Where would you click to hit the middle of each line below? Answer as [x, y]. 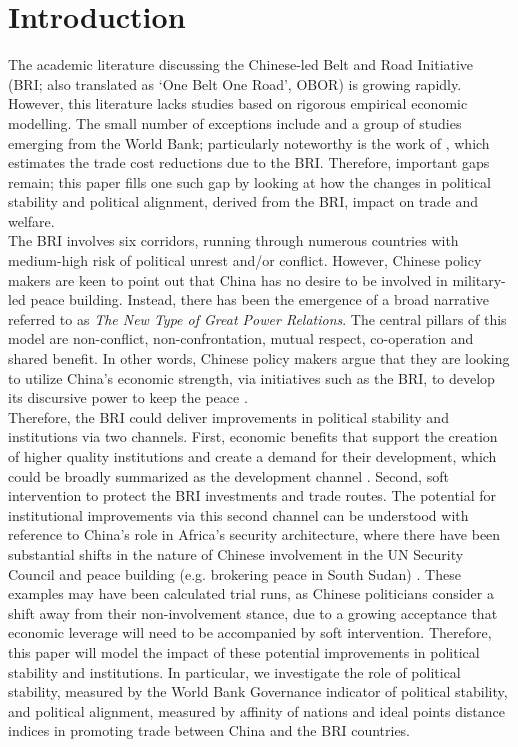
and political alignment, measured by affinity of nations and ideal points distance [256, 710]
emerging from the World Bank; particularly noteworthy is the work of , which [249, 142]
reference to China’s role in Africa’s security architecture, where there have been [254, 534]
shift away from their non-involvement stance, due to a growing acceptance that [253, 612]
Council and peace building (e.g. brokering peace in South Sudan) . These [234, 573]
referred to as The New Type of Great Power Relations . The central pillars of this [257, 318]
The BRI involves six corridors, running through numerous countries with [233, 240]
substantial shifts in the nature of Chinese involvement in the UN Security [236, 553]
